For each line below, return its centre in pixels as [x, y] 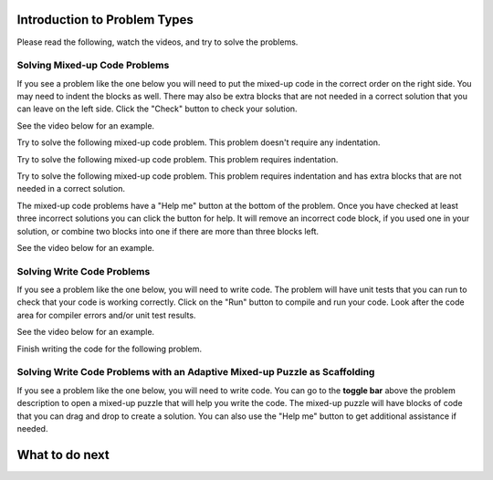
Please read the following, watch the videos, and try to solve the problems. [157, 42]
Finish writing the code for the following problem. [110, 349]
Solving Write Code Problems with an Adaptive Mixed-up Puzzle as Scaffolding [196, 372]
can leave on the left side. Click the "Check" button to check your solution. [157, 109]
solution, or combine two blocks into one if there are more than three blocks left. [168, 231]
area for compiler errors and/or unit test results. [106, 315]
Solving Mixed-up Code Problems [93, 66]
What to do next [63, 455]
